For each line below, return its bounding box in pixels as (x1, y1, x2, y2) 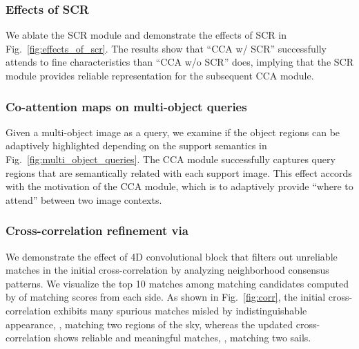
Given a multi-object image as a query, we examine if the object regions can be (6, 124, 340, 139)
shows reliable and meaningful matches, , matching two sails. (54, 330, 311, 345)
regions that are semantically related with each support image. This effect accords (6, 165, 352, 180)
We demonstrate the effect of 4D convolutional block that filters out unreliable (6, 249, 338, 263)
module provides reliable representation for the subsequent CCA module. (6, 68, 314, 82)
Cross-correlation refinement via (6, 222, 188, 239)
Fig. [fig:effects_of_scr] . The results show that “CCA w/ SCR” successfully (6, 41, 327, 55)
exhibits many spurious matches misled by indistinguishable (54, 303, 307, 317)
